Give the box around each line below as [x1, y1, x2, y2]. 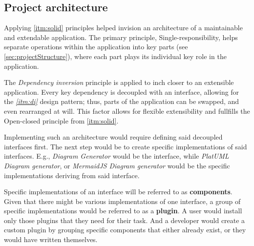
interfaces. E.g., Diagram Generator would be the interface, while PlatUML [4, 151, 229, 161]
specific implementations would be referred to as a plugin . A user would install [4, 205, 242, 216]
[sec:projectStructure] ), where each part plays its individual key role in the [4, 51, 227, 61]
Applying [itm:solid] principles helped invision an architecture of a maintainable [4, 22, 243, 33]
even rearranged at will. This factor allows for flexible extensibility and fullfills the [4, 105, 250, 116]
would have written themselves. [4, 234, 98, 245]
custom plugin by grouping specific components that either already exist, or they [4, 225, 246, 235]
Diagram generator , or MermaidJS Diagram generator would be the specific [4, 160, 230, 170]
